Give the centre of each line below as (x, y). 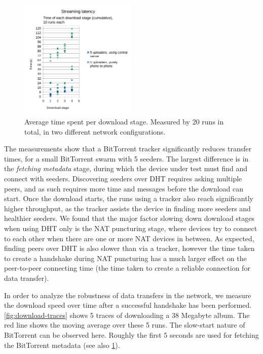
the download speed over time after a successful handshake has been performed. (128, 305)
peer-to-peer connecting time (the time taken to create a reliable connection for (127, 268)
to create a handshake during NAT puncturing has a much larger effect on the (125, 258)
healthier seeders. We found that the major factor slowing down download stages (129, 218)
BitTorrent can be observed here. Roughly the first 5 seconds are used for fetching (131, 334)
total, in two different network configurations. (95, 131)
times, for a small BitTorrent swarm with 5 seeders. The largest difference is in (126, 158)
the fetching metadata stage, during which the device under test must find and (126, 168)
